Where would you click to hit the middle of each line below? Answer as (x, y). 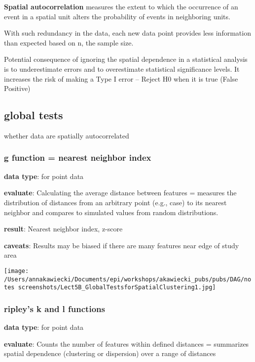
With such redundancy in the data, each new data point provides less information (127, 33)
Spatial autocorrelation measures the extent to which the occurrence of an (121, 6)
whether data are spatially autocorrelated (67, 135)
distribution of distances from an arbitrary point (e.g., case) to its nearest (115, 202)
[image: (17, 271)
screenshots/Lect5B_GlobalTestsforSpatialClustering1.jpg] (117, 288)
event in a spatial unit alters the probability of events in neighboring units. (117, 16)
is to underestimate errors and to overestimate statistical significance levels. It (122, 68)
